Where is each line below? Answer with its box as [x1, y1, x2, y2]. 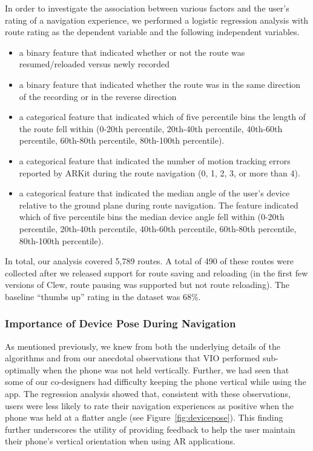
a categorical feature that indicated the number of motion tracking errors [19, 154, 291, 167]
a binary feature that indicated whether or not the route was [19, 45, 245, 58]
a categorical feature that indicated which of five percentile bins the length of [19, 110, 306, 123]
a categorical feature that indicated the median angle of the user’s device [19, 187, 290, 199]
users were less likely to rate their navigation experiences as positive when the [5, 399, 294, 412]
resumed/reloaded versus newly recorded [19, 58, 170, 70]
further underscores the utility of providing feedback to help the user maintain [5, 423, 295, 435]
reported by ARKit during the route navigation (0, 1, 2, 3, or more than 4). [19, 166, 300, 179]
